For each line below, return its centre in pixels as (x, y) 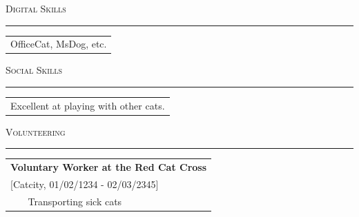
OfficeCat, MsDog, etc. (59, 44)
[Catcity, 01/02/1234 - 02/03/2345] (85, 184)
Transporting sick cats (75, 201)
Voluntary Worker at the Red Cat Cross (109, 167)
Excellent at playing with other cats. (88, 105)
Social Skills (34, 70)
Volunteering (36, 131)
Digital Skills (36, 8)
